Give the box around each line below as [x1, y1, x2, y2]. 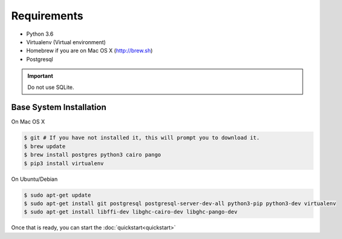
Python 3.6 [26, 30, 54, 38]
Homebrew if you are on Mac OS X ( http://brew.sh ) [26, 47, 153, 54]
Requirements [11, 9, 84, 22]
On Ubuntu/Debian [11, 175, 58, 183]
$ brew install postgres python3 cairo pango [24, 151, 161, 159]
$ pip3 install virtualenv [24, 160, 104, 166]
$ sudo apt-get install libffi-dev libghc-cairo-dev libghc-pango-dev [24, 209, 238, 215]
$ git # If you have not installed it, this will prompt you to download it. [24, 134, 260, 142]
